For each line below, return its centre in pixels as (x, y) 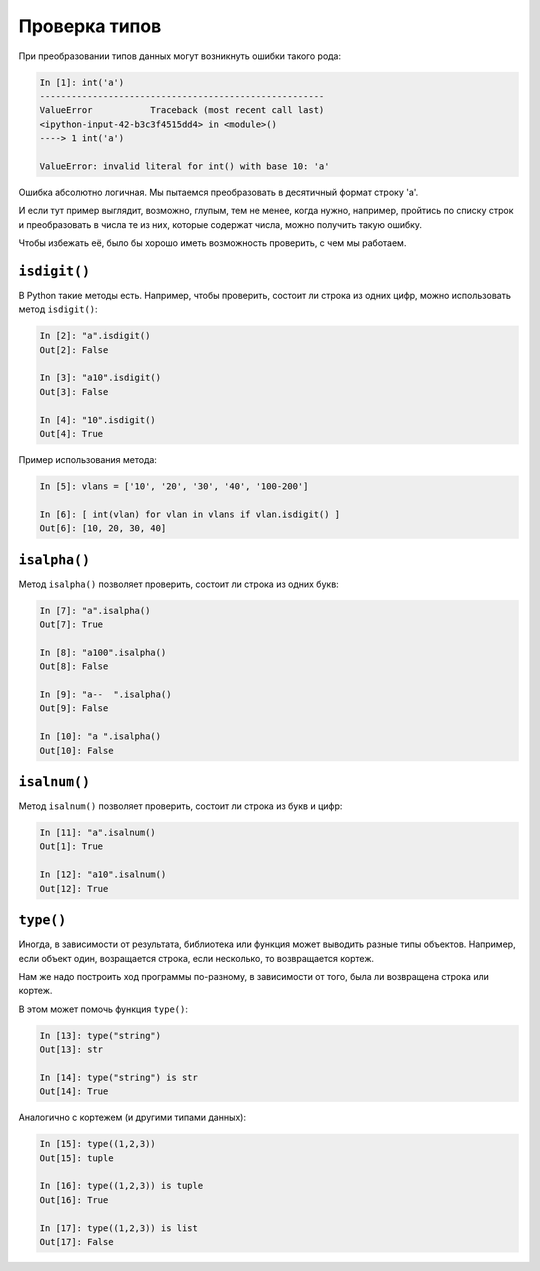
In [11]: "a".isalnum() (98, 833)
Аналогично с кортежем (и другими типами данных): (132, 1117)
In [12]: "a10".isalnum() (103, 874)
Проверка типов (90, 26)
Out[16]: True (74, 1199)
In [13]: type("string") (100, 1035)
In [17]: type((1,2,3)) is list (119, 1228)
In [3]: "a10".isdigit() (100, 378)
